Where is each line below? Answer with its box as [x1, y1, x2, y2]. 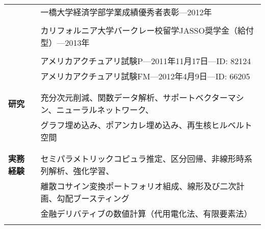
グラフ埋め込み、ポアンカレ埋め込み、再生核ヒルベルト [40, 119, 252, 131]
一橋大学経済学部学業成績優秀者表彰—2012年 [40, 6, 212, 18]
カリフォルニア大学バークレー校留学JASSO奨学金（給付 [40, 24, 254, 36]
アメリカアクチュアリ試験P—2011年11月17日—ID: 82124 [40, 55, 251, 67]
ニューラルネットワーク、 [56, 104, 154, 116]
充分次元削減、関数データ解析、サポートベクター [40, 92, 228, 103]
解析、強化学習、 [48, 165, 114, 177]
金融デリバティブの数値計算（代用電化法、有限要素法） [40, 208, 252, 219]
